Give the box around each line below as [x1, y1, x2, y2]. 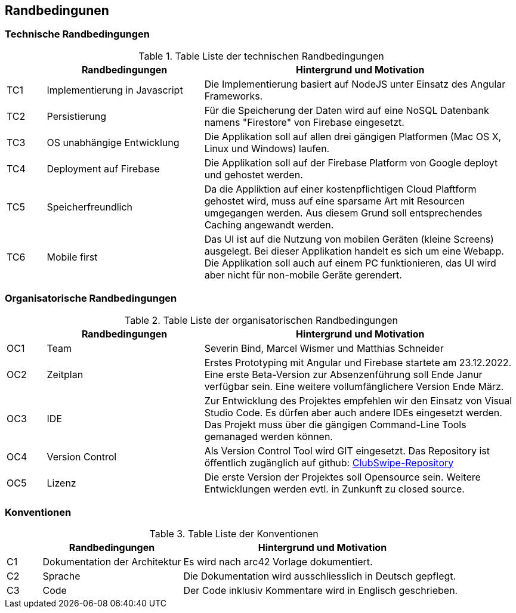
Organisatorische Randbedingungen [5, 292, 177, 305]
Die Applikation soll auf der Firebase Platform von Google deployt [204, 156, 498, 169]
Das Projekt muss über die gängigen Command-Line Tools [204, 418, 466, 431]
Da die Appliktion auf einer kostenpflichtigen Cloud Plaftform [204, 182, 477, 195]
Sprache [42, 570, 81, 583]
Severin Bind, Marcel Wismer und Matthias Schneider [204, 342, 444, 354]
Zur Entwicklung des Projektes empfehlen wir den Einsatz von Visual [204, 394, 512, 407]
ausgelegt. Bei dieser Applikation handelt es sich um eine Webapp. [204, 244, 504, 257]
